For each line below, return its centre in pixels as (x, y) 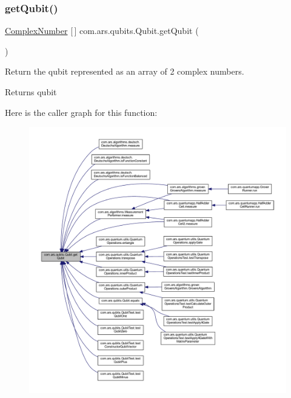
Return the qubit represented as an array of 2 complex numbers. (125, 71)
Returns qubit (31, 92)
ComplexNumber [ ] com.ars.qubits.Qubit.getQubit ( (102, 31)
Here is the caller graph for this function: (81, 112)
